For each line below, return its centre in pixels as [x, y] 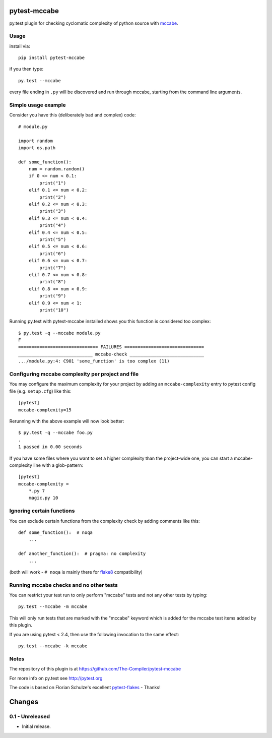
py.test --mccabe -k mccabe [53, 646]
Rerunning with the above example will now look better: [67, 421]
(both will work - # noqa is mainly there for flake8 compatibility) [76, 572]
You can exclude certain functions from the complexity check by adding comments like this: [105, 521]
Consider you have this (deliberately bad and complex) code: [73, 115]
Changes [24, 701]
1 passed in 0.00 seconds [50, 447]
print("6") [53, 254]
